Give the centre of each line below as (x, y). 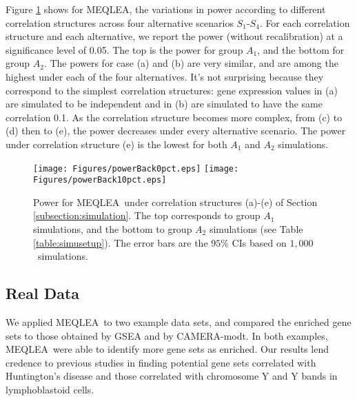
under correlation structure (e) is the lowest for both (116, 144)
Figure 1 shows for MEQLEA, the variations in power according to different (166, 9)
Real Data (43, 293)
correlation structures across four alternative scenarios (120, 22)
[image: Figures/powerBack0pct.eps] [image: (136, 168)
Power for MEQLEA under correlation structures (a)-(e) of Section (175, 202)
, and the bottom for (301, 49)
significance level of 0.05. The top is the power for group (124, 49)
